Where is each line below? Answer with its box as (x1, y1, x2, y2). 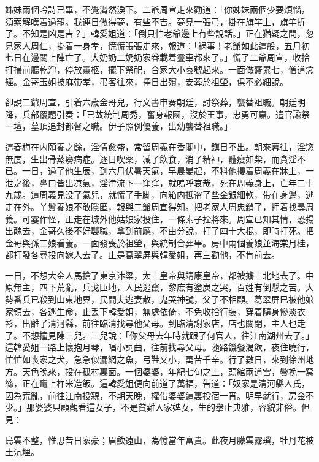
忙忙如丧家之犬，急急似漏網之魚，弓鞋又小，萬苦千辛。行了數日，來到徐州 (5, 353, 306, 366)
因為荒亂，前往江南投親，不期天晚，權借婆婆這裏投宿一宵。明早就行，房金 (5, 388, 306, 401)
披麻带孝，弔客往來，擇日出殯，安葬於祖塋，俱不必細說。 (56, 75, 288, 88)
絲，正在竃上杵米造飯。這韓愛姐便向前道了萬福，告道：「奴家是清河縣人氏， (5, 377, 310, 390)
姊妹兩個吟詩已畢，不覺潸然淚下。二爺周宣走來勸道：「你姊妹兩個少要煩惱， (5, 3, 310, 15)
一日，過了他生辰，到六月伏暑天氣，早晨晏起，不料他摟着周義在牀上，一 (21, 164, 314, 177)
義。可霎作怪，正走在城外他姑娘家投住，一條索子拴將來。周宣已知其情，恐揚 (5, 212, 314, 225)
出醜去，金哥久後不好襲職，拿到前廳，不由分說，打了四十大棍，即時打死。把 (5, 224, 314, 237)
